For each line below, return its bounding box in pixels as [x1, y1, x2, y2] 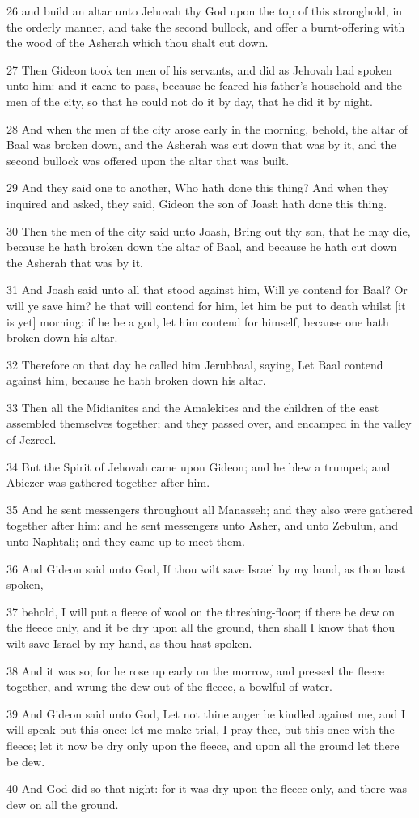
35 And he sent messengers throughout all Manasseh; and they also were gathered [6, 501, 413, 518]
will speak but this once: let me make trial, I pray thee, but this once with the [6, 721, 395, 738]
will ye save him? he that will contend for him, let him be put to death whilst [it [6, 296, 406, 313]
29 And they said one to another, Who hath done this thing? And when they [6, 179, 389, 196]
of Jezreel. [6, 431, 57, 448]
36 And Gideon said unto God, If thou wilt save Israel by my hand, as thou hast [6, 560, 406, 577]
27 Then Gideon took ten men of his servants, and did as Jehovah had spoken [6, 61, 392, 78]
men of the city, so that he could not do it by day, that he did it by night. [6, 92, 373, 109]
